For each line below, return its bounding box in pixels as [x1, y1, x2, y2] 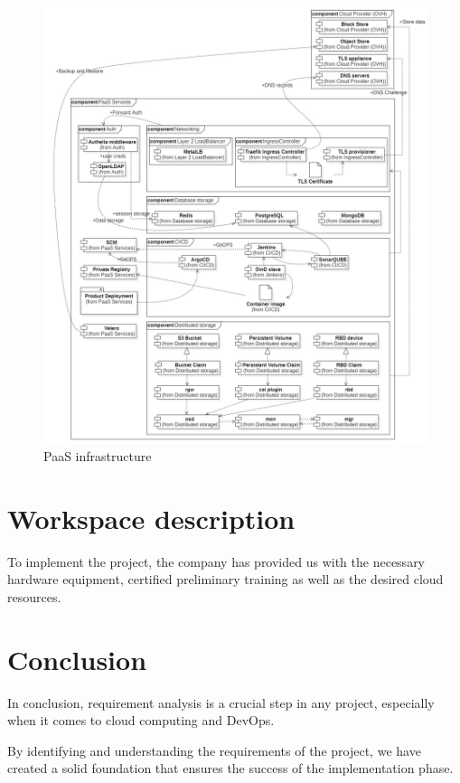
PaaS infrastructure [43, 447, 152, 465]
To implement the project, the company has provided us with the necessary [7, 552, 426, 571]
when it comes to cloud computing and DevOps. [7, 711, 275, 730]
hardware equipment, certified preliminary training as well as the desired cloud [7, 570, 444, 589]
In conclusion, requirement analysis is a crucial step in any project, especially [7, 693, 435, 712]
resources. [7, 587, 61, 606]
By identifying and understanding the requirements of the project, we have [7, 741, 421, 759]
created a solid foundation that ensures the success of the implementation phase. [7, 759, 454, 778]
